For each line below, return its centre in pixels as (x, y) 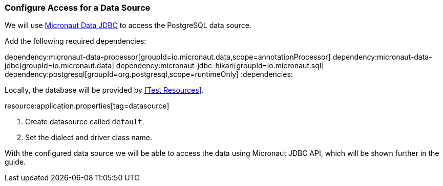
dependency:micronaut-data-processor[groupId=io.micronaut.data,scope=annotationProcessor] (168, 57)
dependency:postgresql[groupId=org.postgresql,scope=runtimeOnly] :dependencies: (149, 74)
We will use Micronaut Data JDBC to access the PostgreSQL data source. (128, 25)
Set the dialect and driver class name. (89, 138)
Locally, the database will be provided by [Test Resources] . (104, 90)
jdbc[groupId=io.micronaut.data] (59, 66)
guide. (15, 162)
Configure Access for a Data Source (78, 8)
